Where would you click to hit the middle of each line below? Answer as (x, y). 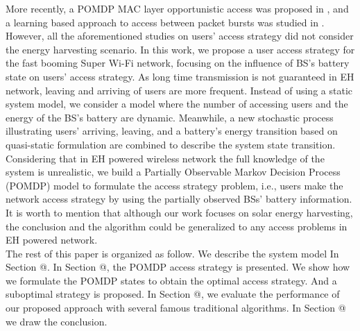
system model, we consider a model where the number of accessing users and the (177, 104)
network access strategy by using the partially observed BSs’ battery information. (179, 199)
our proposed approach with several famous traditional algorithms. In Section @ (176, 308)
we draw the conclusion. (57, 321)
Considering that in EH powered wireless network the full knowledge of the (165, 158)
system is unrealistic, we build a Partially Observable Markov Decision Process (173, 172)
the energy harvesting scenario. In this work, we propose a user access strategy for (180, 49)
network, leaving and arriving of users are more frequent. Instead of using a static (179, 90)
